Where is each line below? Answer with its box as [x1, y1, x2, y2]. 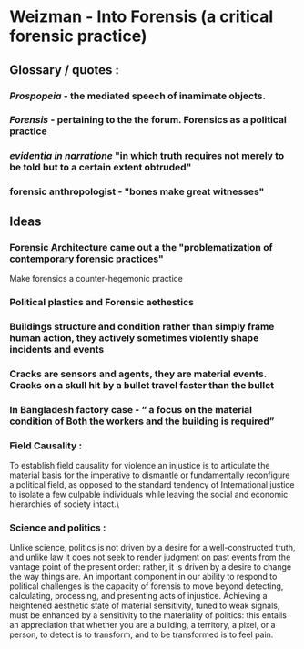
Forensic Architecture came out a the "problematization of [9, 241, 273, 253]
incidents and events [9, 343, 105, 355]
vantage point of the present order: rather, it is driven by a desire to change [9, 561, 292, 572]
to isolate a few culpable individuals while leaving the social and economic [9, 489, 289, 500]
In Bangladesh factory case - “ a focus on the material [9, 403, 253, 416]
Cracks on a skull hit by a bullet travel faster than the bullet [9, 378, 275, 391]
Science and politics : [9, 521, 106, 534]
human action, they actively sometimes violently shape [9, 331, 259, 344]
